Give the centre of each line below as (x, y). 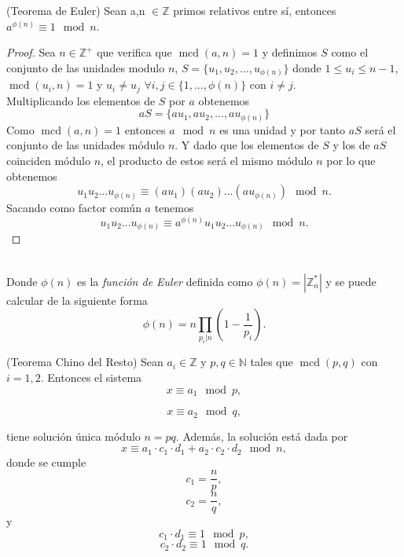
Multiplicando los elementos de (81, 100)
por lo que (351, 161)
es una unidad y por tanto (283, 129)
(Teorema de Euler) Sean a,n (76, 10)
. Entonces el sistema (91, 377)
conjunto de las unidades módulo (86, 145)
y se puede (351, 281)
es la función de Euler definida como (165, 281)
